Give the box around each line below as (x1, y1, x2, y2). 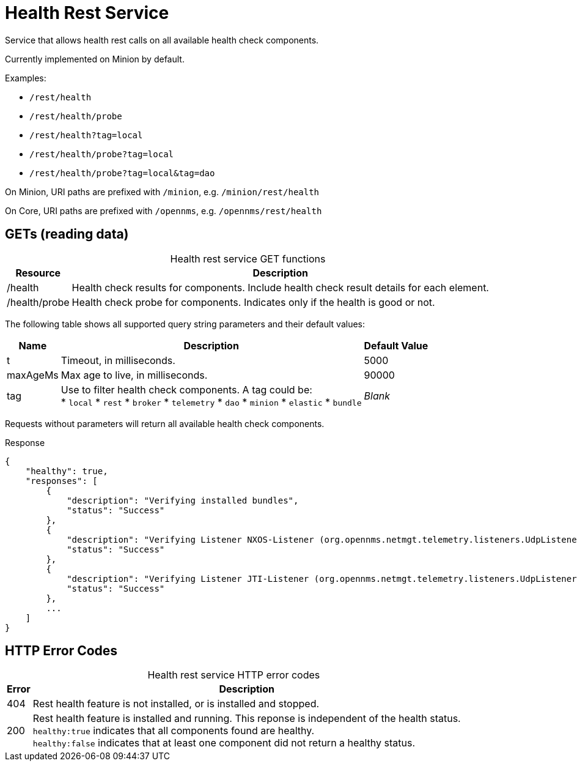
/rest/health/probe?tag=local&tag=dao (29, 168, 215, 178)
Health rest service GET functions (170, 252, 326, 265)
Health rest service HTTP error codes (147, 669, 320, 682)
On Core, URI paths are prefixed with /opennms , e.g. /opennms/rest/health (5, 205, 322, 216)
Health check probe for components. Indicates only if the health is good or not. (72, 296, 435, 308)
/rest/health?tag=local (29, 130, 143, 140)
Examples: (5, 72, 46, 83)
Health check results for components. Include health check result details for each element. (72, 281, 489, 294)
